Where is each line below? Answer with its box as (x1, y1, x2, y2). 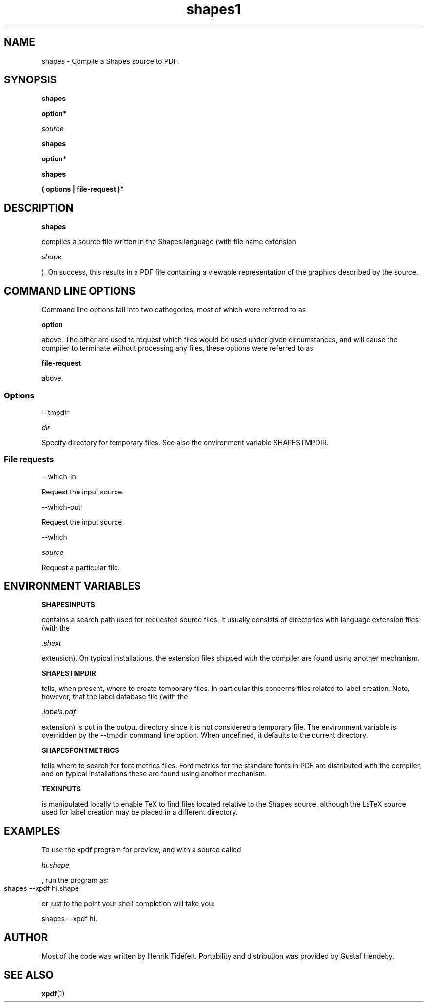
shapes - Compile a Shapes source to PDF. (41, 57, 179, 65)
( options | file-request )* (41, 185, 124, 194)
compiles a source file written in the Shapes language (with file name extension (41, 237, 296, 246)
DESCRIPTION (4, 201, 74, 214)
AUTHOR (4, 931, 48, 944)
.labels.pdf (41, 708, 76, 716)
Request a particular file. (41, 563, 120, 572)
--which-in (41, 472, 76, 481)
